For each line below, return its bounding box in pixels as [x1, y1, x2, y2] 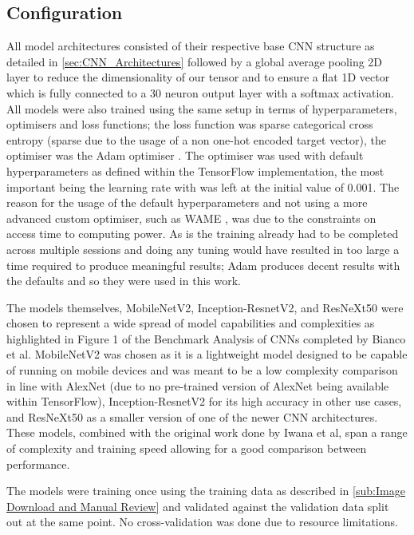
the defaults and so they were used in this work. [6, 272, 241, 289]
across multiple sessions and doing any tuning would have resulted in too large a [6, 240, 400, 257]
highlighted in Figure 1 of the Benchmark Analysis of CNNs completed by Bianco [6, 330, 406, 347]
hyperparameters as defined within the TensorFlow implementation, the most [6, 162, 384, 179]
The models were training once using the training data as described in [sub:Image [6, 482, 405, 499]
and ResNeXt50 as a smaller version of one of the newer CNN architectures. [6, 408, 378, 425]
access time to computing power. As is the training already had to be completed [6, 225, 399, 242]
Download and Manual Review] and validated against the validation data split [6, 497, 389, 514]
